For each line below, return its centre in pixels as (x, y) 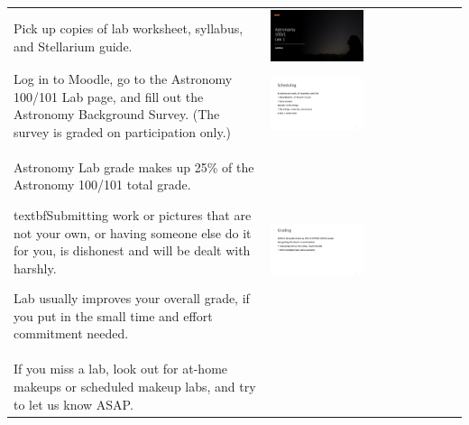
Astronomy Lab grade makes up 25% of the (134, 166)
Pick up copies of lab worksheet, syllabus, (129, 28)
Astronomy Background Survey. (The (117, 114)
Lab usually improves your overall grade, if (132, 298)
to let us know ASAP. (74, 404)
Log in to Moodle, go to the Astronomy (123, 79)
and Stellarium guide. (73, 46)
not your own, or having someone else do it (133, 232)
